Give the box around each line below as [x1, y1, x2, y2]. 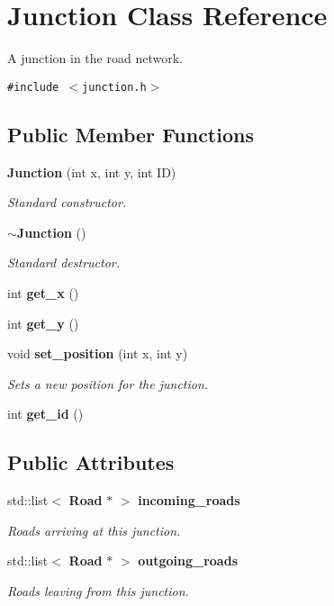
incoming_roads [138, 491, 240, 510]
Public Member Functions [7, 120, 254, 148]
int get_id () [7, 404, 84, 423]
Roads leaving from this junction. [7, 581, 189, 600]
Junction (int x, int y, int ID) [7, 162, 176, 181]
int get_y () [7, 313, 79, 332]
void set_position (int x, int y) [7, 344, 188, 363]
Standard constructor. [7, 193, 127, 212]
